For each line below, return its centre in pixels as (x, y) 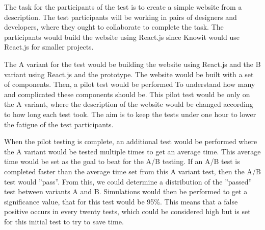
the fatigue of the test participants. (59, 124)
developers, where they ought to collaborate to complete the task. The (114, 27)
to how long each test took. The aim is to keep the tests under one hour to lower (130, 114)
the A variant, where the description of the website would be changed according (129, 104)
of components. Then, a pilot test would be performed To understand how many (130, 84)
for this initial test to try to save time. (64, 221)
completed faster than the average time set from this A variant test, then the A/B (132, 171)
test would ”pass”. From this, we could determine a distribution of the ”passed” (128, 181)
